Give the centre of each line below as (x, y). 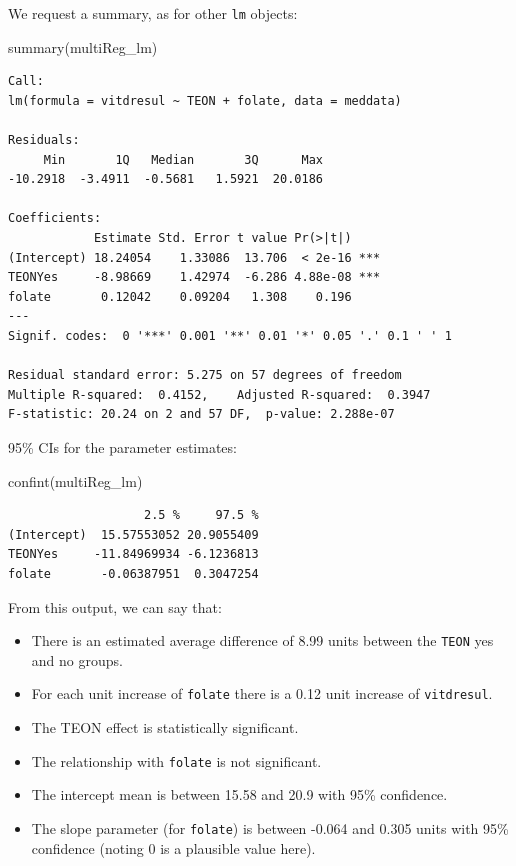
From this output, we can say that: (115, 606)
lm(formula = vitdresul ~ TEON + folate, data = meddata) (205, 100)
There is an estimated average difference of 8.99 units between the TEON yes (262, 640)
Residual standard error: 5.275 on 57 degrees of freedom (205, 375)
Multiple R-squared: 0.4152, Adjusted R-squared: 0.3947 (219, 394)
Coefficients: (55, 218)
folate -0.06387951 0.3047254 (133, 573)
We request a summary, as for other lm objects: (153, 13)
